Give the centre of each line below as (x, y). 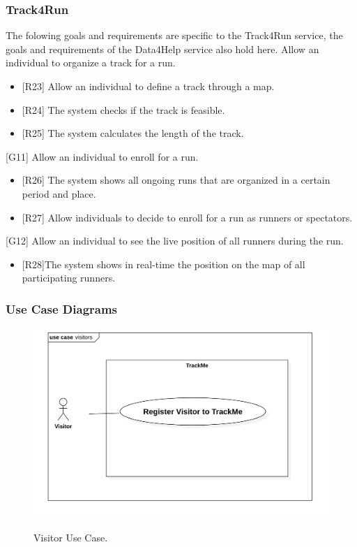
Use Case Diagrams (62, 308)
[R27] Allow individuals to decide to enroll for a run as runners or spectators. (187, 217)
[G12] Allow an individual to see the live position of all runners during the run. (175, 241)
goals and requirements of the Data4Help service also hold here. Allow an (162, 49)
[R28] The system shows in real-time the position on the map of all (164, 264)
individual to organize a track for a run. (91, 63)
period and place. (59, 193)
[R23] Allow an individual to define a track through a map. (148, 86)
